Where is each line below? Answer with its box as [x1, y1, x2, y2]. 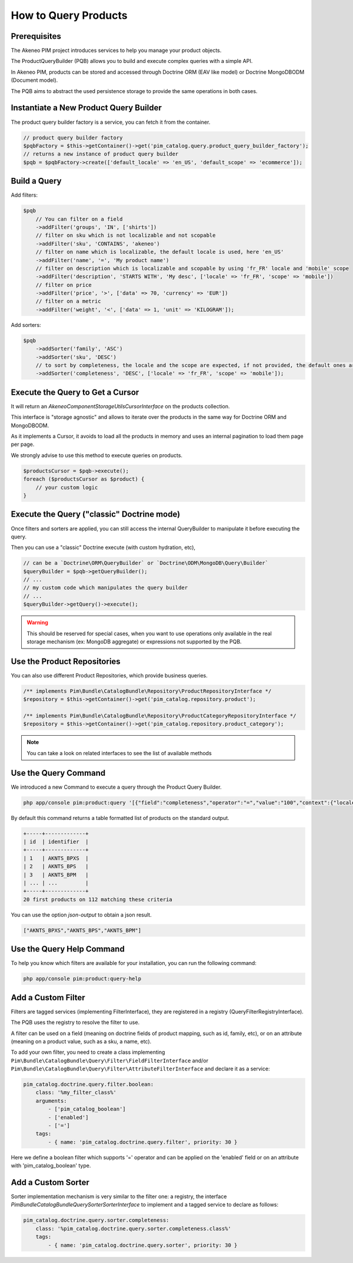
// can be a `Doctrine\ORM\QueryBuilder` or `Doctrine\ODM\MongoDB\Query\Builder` [23, 560, 269, 567]
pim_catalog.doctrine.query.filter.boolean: [23, 1081, 154, 1088]
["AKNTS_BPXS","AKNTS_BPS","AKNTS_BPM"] [23, 927, 141, 934]
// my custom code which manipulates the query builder [23, 584, 188, 591]
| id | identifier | [23, 838, 89, 845]
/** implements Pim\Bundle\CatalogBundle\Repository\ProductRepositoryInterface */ [23, 687, 272, 695]
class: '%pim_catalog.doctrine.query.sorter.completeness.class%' [35, 1225, 232, 1232]
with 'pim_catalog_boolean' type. [11, 1162, 91, 1169]
